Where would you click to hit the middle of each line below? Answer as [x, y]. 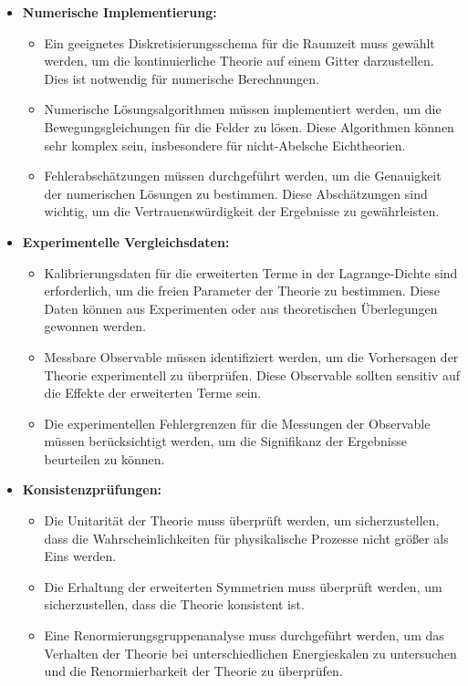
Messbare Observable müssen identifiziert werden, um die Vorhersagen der [251, 356]
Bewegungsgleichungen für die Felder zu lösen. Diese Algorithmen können [249, 126]
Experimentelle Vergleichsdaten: [126, 241]
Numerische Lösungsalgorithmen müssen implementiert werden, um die [243, 109]
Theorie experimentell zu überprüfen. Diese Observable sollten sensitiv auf [252, 374]
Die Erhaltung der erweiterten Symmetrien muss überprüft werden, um [243, 586]
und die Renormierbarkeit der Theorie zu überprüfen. [193, 671]
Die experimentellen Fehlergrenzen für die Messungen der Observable [237, 423]
